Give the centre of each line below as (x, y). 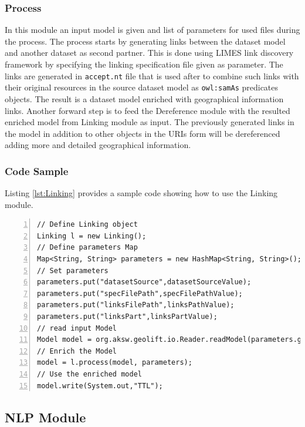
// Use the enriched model (89, 374)
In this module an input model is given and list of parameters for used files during (152, 30)
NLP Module (45, 417)
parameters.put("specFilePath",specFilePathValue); (140, 293)
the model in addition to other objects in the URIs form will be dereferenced (143, 133)
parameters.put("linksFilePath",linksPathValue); (136, 305)
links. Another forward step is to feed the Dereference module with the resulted (148, 110)
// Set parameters (73, 270)
